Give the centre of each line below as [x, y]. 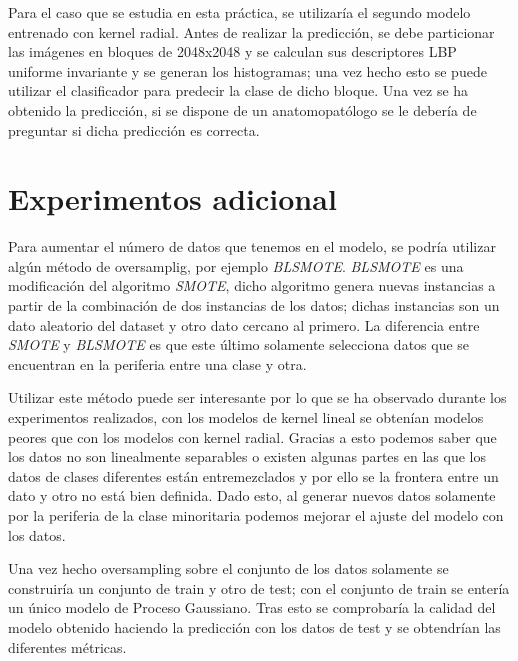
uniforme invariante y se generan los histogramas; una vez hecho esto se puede [247, 70]
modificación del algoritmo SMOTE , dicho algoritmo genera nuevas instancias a [252, 285]
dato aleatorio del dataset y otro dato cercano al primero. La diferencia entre [244, 324]
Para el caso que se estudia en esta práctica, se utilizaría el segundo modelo [239, 12]
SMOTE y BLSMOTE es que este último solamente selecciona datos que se [239, 344]
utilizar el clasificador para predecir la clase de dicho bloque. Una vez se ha [238, 90]
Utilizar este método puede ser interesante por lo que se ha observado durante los [257, 397]
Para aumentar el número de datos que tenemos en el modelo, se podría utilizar [252, 246]
